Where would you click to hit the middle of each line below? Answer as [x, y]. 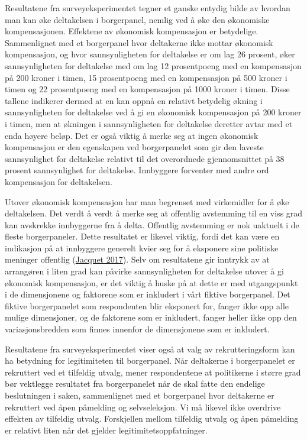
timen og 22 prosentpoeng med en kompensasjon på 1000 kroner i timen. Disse [147, 89]
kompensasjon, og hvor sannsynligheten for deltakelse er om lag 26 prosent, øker [150, 54]
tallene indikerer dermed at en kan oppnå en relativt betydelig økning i [134, 100]
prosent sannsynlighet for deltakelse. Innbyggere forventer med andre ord [137, 170]
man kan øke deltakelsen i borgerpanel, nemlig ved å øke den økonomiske [137, 19]
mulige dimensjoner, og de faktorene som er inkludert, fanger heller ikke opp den [151, 317]
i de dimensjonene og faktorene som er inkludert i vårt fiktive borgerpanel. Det [148, 294]
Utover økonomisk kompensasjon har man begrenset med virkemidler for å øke [147, 201]
